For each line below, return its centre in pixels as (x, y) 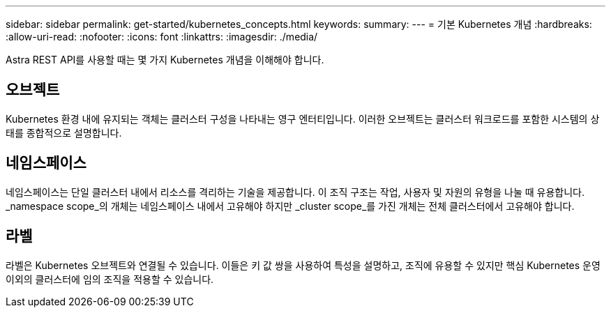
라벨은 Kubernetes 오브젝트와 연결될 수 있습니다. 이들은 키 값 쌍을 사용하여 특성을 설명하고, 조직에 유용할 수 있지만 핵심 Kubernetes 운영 (303, 265)
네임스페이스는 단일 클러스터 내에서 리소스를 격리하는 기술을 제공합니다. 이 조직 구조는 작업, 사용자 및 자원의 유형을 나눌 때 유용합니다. (295, 192)
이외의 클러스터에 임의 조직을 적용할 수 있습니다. (110, 279)
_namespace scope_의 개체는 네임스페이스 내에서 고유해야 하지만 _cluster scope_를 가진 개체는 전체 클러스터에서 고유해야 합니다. (290, 206)
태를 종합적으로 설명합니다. (64, 132)
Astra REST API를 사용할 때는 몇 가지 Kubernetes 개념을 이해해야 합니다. (165, 60)
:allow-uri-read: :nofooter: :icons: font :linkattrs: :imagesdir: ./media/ (162, 37)
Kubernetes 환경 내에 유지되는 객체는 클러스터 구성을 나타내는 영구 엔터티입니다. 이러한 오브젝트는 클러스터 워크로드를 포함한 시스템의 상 (303, 119)
